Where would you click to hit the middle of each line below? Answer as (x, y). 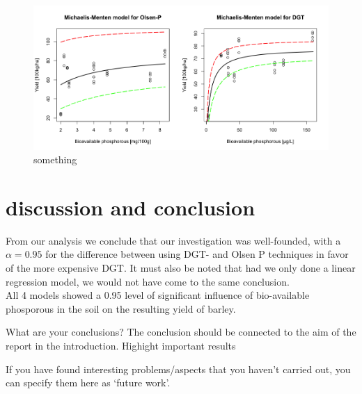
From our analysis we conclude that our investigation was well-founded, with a (173, 240)
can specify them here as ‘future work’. (88, 383)
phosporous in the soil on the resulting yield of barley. (121, 308)
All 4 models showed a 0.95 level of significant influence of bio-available (158, 295)
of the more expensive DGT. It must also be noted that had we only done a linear (181, 268)
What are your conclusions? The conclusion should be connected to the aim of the (181, 332)
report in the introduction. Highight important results (121, 346)
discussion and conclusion (131, 207)
